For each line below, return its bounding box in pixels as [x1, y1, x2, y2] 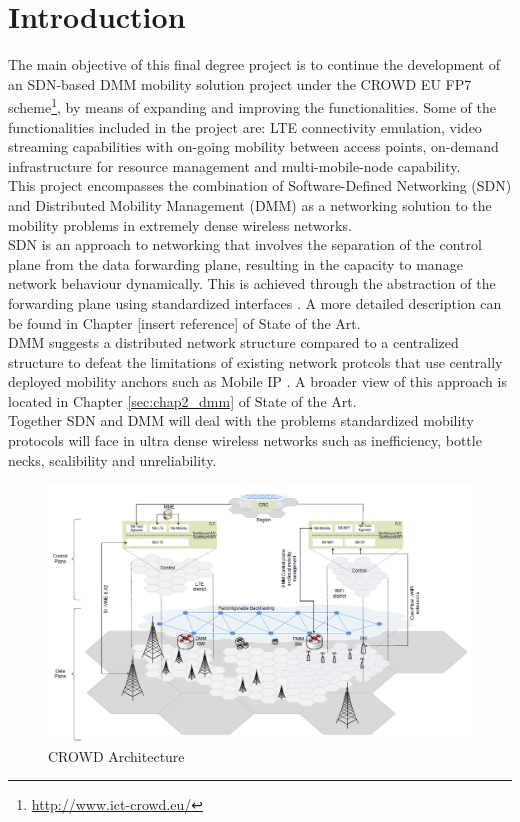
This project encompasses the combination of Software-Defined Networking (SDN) [8, 175, 512, 196]
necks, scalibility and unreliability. [8, 449, 217, 470]
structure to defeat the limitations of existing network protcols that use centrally [8, 351, 503, 372]
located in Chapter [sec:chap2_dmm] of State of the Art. [8, 390, 357, 411]
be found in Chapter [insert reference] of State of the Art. [8, 312, 361, 333]
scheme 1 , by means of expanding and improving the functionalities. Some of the [8, 94, 496, 117]
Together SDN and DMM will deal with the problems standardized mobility [8, 410, 474, 431]
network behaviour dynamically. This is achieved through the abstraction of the [8, 273, 496, 294]
